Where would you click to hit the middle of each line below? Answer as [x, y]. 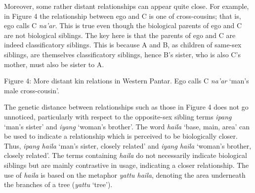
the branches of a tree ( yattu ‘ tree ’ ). [58, 184]
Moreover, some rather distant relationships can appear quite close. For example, [127, 6]
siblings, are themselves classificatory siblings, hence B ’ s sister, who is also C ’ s [122, 54]
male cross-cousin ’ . [32, 90]
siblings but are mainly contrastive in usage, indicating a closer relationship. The [127, 165]
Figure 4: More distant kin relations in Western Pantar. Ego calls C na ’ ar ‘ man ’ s [127, 81]
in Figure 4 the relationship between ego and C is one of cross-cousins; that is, [123, 16]
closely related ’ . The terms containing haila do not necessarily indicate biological [126, 155]
